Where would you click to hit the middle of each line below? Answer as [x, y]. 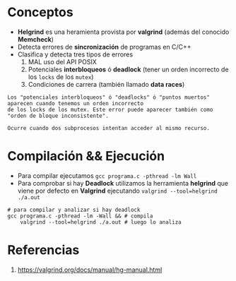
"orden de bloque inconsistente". [58, 116]
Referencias [43, 250]
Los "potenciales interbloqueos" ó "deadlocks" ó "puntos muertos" [109, 97]
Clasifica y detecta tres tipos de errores [75, 54]
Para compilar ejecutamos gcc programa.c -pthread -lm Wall [107, 175]
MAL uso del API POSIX [63, 61]
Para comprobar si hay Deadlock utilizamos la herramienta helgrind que [123, 183]
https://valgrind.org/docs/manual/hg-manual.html [90, 270]
